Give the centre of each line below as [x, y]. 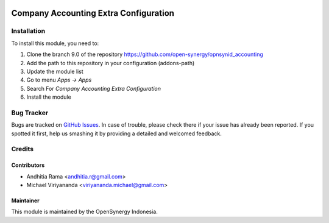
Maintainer [25, 200]
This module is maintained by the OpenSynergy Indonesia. [84, 212]
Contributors [28, 165]
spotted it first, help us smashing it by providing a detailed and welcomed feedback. [116, 133]
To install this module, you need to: [55, 43]
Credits [22, 149]
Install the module [49, 97]
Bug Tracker [30, 113]
